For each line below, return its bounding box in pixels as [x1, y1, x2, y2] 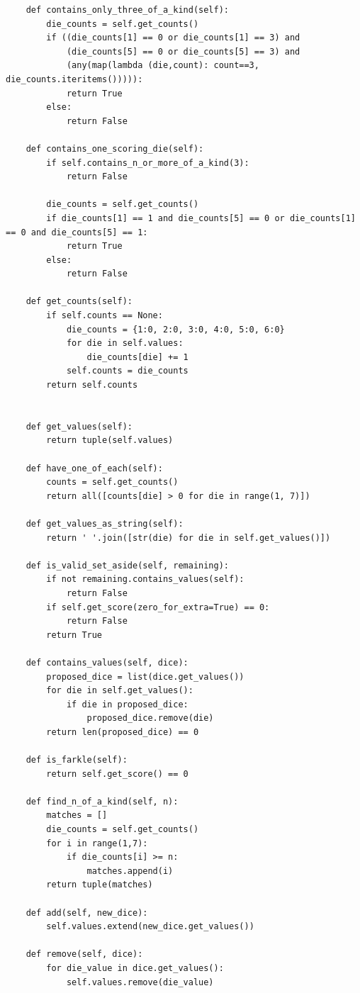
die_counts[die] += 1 [86, 352, 189, 362]
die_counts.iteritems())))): [6, 74, 143, 84]
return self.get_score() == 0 [46, 768, 189, 779]
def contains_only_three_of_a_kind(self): [26, 5, 229, 15]
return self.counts [46, 380, 138, 391]
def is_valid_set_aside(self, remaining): [26, 560, 229, 571]
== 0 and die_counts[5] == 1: [6, 227, 148, 237]
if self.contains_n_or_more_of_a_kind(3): [46, 157, 249, 168]
